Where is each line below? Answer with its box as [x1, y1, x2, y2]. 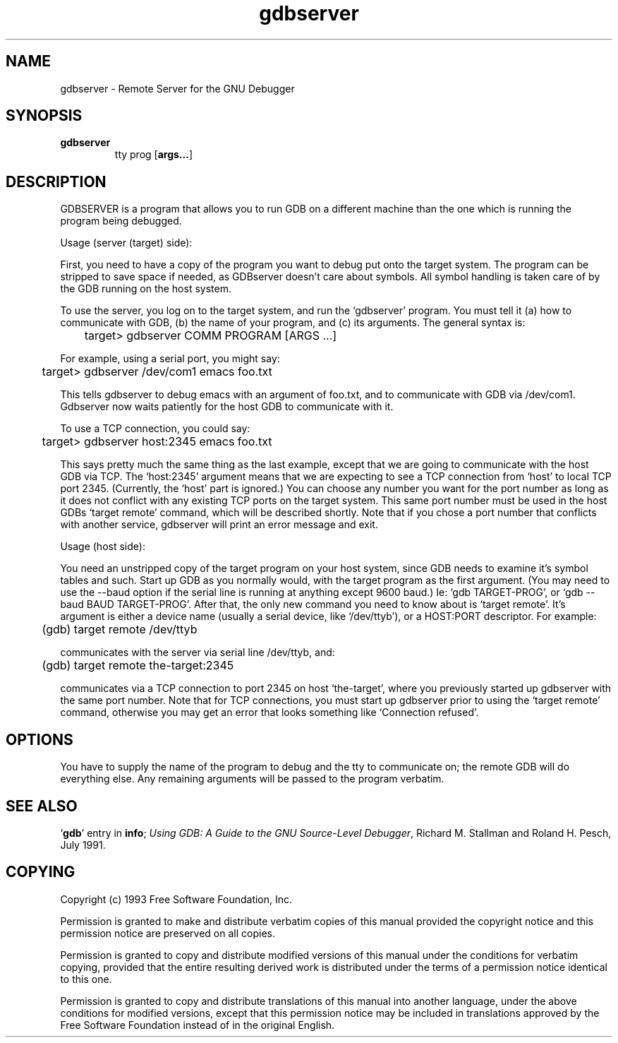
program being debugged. [60, 215, 182, 227]
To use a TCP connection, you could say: [60, 422, 250, 435]
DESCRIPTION [6, 172, 107, 191]
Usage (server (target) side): [60, 237, 193, 249]
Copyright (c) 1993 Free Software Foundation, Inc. [60, 893, 293, 905]
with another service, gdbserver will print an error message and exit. [60, 518, 378, 531]
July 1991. [60, 838, 106, 851]
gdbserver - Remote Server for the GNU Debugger [60, 82, 295, 95]
